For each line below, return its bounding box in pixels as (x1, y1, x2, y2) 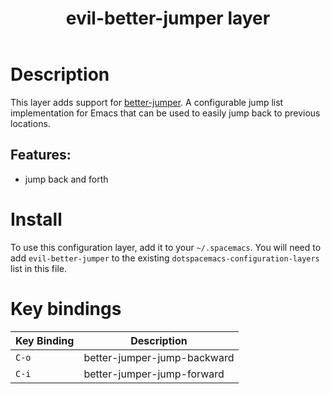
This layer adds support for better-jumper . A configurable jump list (10, 96, 284, 108)
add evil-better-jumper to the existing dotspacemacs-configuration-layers (10, 252, 320, 264)
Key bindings (10, 297, 122, 320)
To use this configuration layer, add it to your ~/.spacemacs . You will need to (10, 241, 322, 253)
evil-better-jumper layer (65, 7, 271, 30)
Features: (10, 147, 72, 164)
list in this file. (10, 262, 68, 274)
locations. (10, 117, 51, 129)
